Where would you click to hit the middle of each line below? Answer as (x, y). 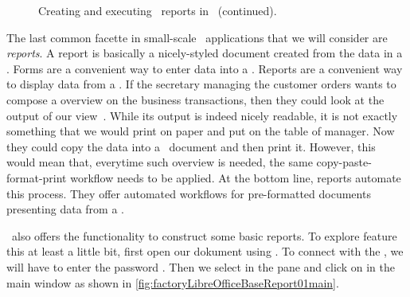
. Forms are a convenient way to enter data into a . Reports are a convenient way (205, 68)
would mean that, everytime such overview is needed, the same (160, 162)
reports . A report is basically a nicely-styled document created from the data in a (205, 53)
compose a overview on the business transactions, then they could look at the (195, 99)
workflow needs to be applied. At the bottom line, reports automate (236, 177)
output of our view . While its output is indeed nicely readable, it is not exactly (202, 115)
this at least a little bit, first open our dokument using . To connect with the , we (205, 251)
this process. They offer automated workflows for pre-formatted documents (189, 193)
